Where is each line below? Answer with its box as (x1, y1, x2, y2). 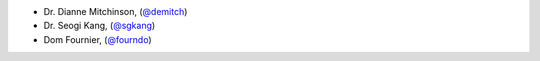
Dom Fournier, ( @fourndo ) (43, 33, 152, 45)
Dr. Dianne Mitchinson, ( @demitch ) (43, 6, 188, 17)
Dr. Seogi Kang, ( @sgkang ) (43, 20, 156, 32)
